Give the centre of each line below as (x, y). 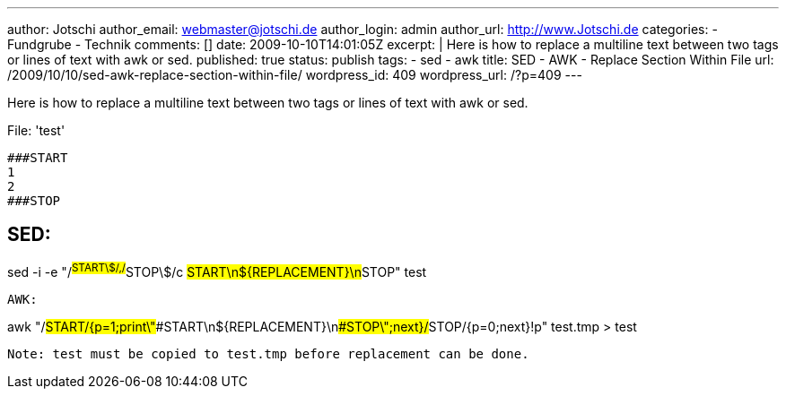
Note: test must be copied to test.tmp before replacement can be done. (268, 353)
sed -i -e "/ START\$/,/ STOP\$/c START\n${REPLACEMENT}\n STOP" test (217, 270)
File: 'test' (36, 130)
